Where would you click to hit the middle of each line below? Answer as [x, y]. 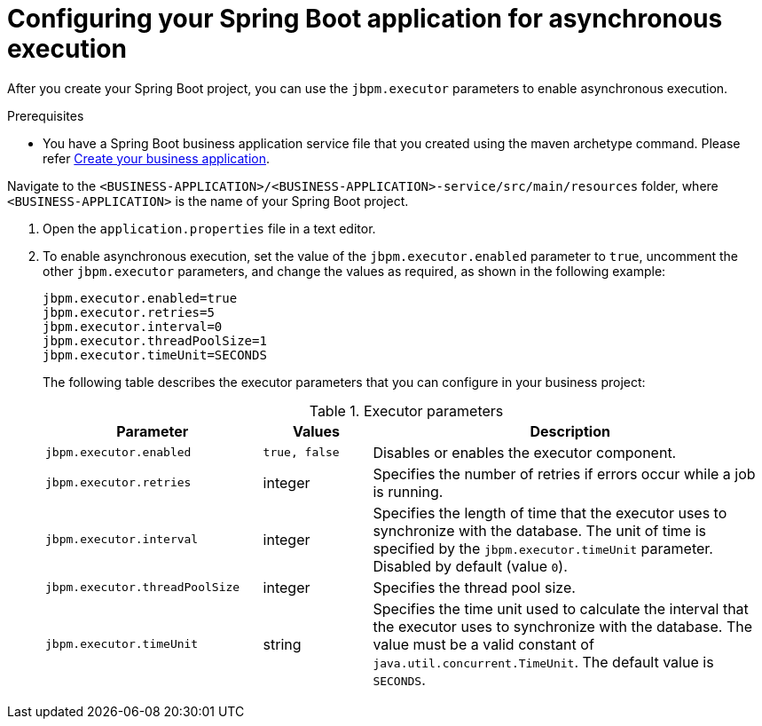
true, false [301, 453]
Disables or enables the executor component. [525, 452]
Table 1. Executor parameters [406, 410]
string [282, 644]
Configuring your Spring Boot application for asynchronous [365, 19]
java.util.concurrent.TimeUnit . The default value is [543, 662]
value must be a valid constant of [483, 644]
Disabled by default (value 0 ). [470, 566]
